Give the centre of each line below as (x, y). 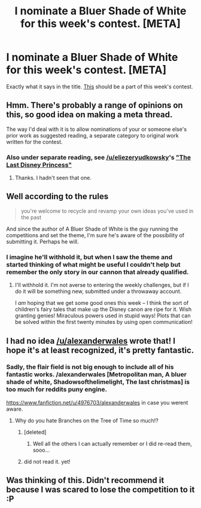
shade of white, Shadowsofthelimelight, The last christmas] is (98, 382)
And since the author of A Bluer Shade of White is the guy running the (92, 229)
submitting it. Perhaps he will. (42, 241)
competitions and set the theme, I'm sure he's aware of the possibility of (95, 235)
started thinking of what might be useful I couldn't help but (93, 264)
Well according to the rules (57, 196)
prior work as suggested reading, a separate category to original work (93, 135)
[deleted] (35, 432)
